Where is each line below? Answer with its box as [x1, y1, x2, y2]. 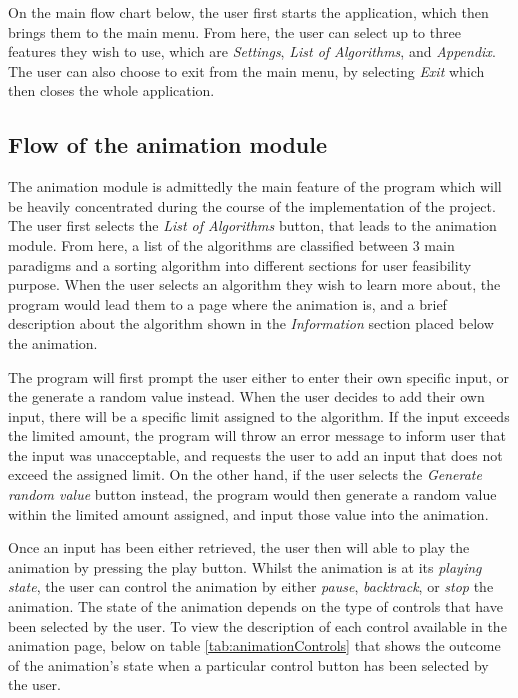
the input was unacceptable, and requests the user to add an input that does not [8, 444, 503, 465]
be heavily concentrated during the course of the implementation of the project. [8, 195, 496, 216]
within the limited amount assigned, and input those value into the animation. [8, 503, 489, 524]
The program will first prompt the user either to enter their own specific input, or [8, 366, 510, 387]
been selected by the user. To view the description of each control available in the [8, 615, 507, 636]
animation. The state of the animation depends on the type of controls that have [8, 596, 503, 617]
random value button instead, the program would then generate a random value [8, 484, 497, 505]
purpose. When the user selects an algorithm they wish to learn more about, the [8, 274, 501, 295]
